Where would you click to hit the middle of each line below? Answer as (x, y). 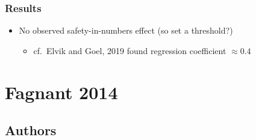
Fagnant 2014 (61, 92)
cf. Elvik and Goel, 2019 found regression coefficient (130, 50)
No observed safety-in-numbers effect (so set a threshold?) (126, 30)
